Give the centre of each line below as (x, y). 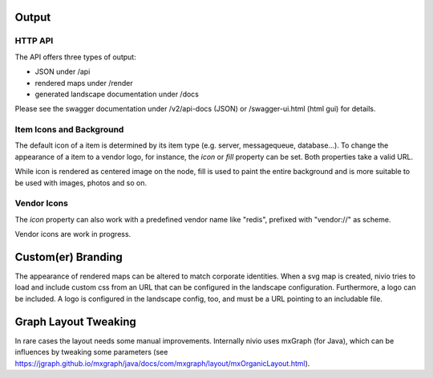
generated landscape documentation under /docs (117, 94)
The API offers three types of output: (75, 57)
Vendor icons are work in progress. (73, 234)
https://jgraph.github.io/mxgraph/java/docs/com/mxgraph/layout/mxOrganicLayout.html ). (162, 363)
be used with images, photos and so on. (81, 183)
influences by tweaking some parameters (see (91, 352)
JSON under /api (63, 71)
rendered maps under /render (84, 83)
